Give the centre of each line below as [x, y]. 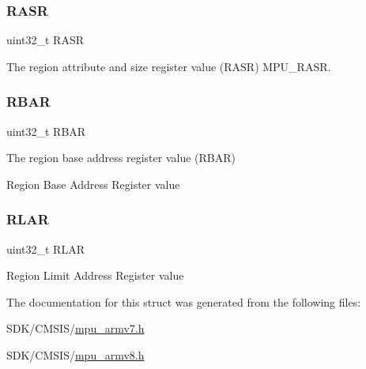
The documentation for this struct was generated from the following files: [184, 301]
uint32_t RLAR [45, 249]
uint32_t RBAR [46, 131]
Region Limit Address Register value [95, 275]
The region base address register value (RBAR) [121, 158]
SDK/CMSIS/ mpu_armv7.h [75, 328]
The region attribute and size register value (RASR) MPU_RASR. [169, 66]
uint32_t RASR [45, 40]
